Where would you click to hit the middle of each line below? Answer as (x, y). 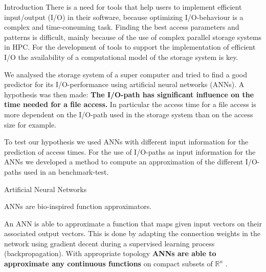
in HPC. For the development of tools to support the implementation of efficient (130, 47)
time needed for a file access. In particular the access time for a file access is (130, 104)
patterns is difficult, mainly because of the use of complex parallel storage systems (133, 37)
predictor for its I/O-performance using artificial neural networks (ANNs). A (124, 84)
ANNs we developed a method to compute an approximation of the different (124, 162)
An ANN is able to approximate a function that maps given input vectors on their (133, 223)
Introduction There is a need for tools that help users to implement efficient (123, 7)
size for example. (30, 124)
